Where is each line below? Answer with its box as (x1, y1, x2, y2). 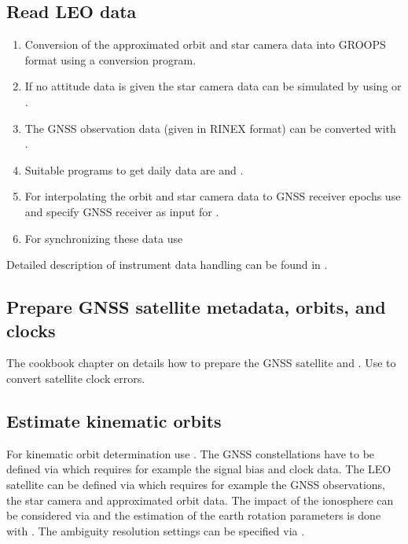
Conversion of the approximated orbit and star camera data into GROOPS (24, 36, 386, 53)
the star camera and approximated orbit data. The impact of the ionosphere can (6, 491, 394, 508)
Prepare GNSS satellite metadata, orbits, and (6, 295, 386, 319)
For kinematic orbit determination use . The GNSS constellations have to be (6, 445, 375, 461)
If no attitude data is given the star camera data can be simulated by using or (24, 78, 402, 94)
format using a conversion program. (24, 51, 197, 68)
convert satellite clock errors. (6, 369, 145, 386)
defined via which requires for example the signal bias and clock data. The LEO (6, 461, 391, 477)
